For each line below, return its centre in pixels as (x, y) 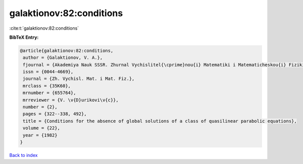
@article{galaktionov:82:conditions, (67, 51)
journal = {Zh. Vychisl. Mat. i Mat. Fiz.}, (79, 79)
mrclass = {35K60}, (47, 86)
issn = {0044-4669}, (48, 72)
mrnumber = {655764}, (49, 93)
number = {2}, (40, 107)
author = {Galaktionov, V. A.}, (63, 58)
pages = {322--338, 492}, (55, 114)
